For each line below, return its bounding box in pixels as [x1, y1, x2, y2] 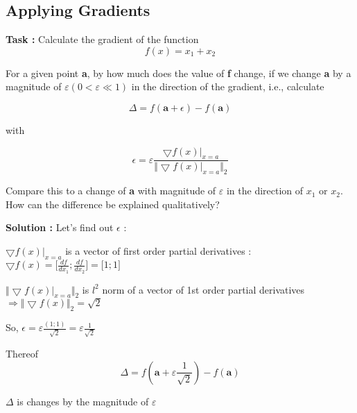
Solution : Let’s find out [6, 220, 114, 235]
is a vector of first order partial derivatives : [65, 243, 252, 258]
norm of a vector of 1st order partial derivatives [102, 282, 305, 296]
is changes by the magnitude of [17, 394, 149, 408]
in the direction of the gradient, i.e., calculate [131, 79, 324, 94]
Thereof [6, 346, 39, 360]
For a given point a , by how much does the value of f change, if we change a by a [6, 65, 351, 80]
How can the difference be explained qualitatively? [6, 196, 220, 211]
